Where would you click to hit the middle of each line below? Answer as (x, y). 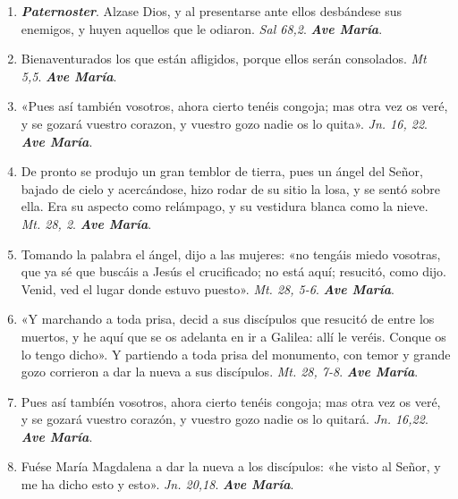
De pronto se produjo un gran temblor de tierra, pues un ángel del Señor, (222, 171)
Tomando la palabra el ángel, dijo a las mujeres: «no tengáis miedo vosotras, (231, 254)
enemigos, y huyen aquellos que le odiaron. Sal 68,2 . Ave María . (202, 28)
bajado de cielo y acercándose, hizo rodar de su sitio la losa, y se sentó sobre (230, 188)
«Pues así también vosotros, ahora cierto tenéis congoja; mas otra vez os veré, (234, 106)
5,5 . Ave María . (69, 76)
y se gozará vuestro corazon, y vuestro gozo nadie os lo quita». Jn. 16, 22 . (224, 123)
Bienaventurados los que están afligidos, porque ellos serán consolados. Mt (224, 59)
